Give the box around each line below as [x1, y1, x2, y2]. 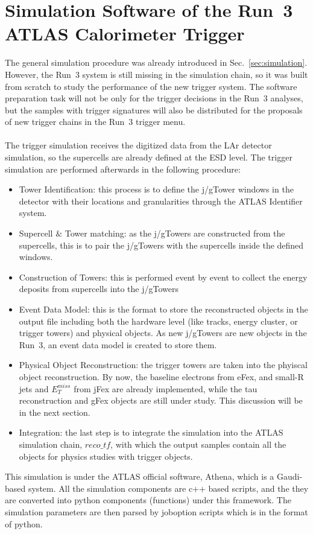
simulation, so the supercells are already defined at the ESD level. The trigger [5, 151, 292, 164]
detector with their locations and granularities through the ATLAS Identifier [19, 194, 303, 207]
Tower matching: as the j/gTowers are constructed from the [65, 227, 285, 240]
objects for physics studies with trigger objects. [19, 450, 193, 462]
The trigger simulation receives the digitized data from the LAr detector [5, 139, 272, 151]
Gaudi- [276, 470, 303, 483]
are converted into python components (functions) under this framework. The [5, 494, 291, 506]
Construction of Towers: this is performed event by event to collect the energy [19, 270, 308, 283]
